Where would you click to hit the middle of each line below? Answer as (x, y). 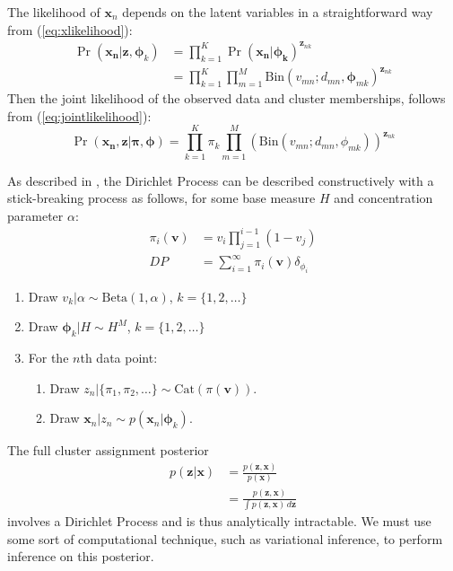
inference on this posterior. (81, 556)
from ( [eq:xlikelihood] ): (70, 29)
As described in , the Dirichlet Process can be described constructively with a (221, 180)
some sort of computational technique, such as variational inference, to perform (225, 538)
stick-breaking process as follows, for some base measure (161, 198)
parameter (35, 215)
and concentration (383, 198)
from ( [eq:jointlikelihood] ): (79, 115)
